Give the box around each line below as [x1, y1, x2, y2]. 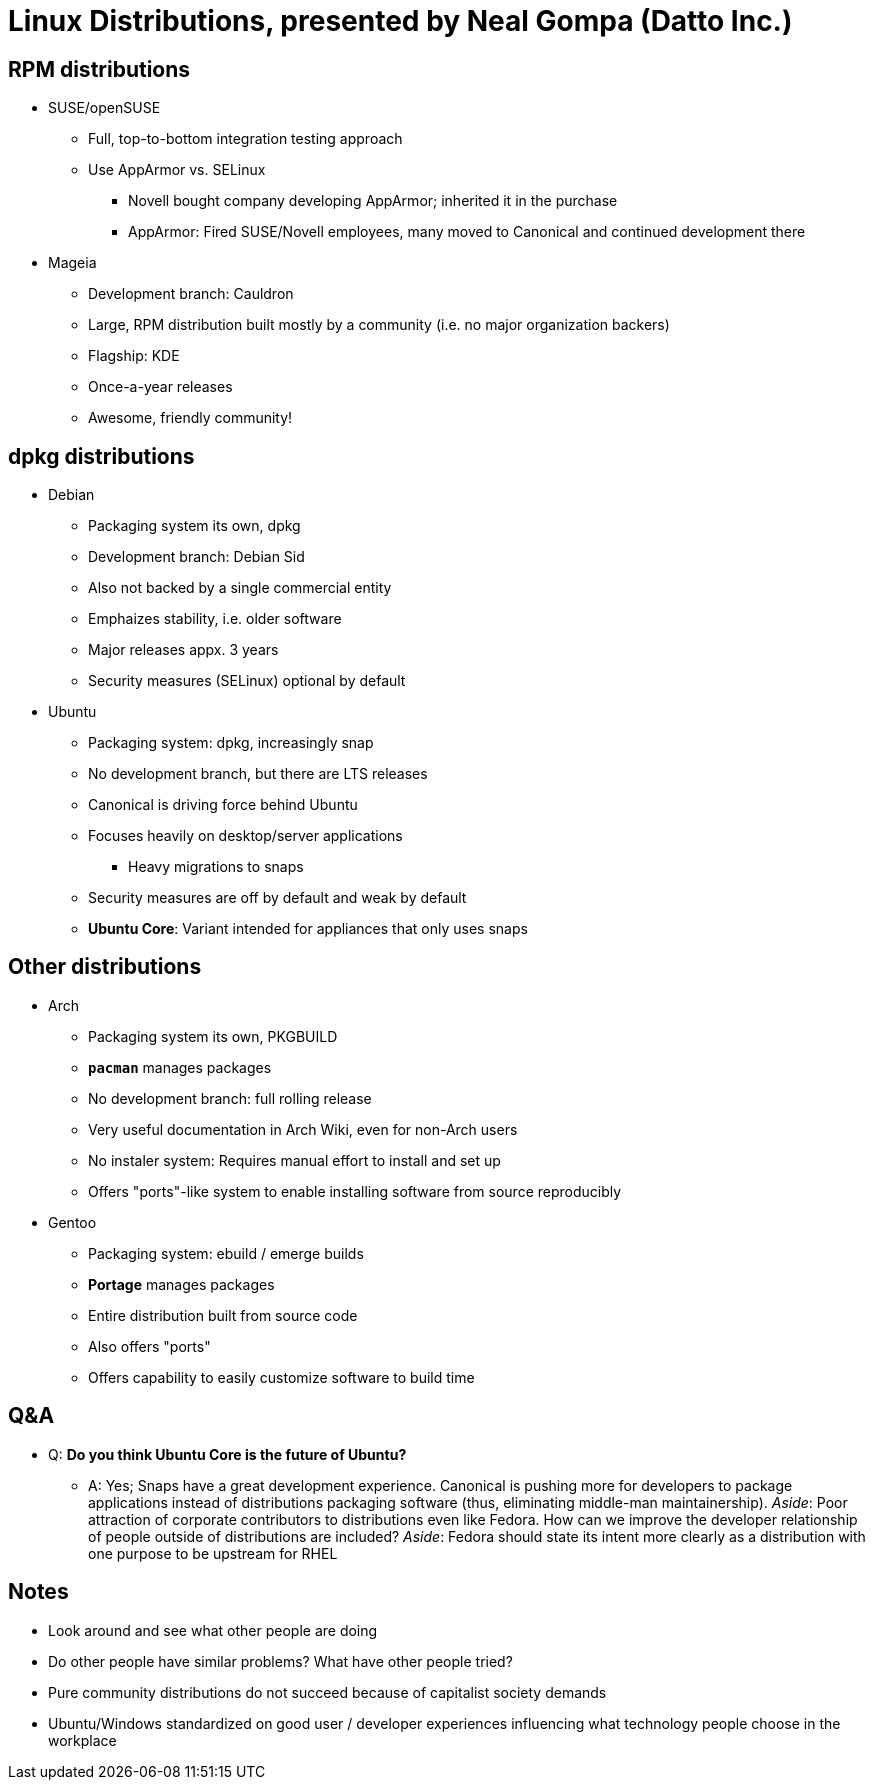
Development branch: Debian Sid [88, 548, 305, 566]
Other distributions [8, 954, 202, 980]
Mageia [48, 254, 97, 272]
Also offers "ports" [88, 1337, 211, 1355]
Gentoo [48, 1213, 97, 1231]
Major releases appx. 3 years [88, 641, 279, 659]
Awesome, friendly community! [88, 409, 293, 427]
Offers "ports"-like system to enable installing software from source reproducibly [88, 1182, 622, 1200]
